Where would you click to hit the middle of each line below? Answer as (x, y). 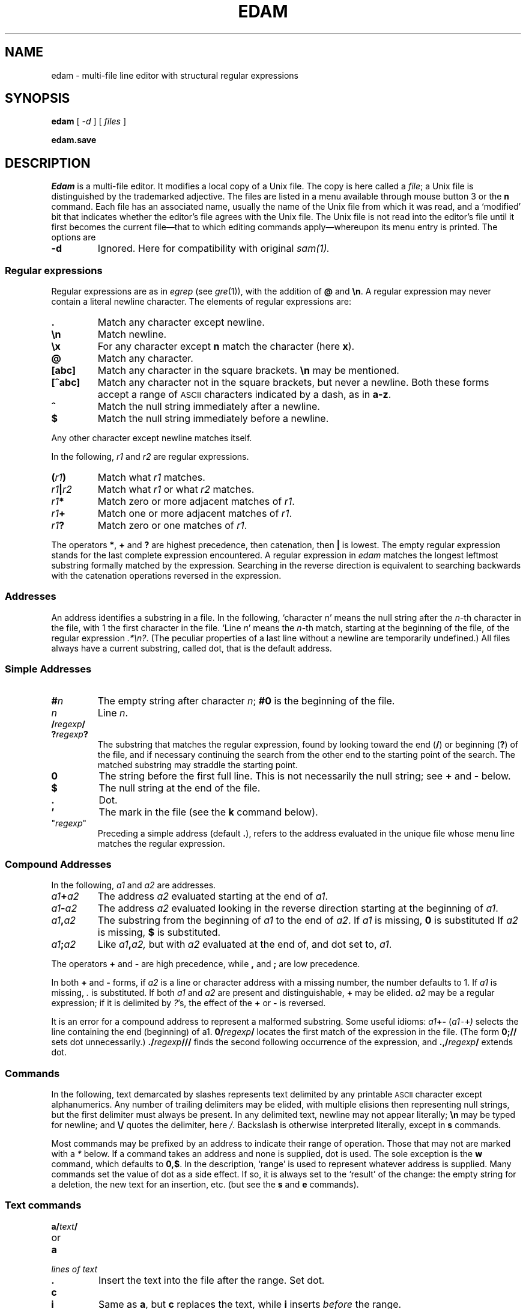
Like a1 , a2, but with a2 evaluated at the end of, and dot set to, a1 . (245, 944)
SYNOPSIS (38, 99)
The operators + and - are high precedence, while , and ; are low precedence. (206, 964)
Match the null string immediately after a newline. (209, 407)
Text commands (43, 1205)
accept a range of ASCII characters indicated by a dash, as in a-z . (244, 395)
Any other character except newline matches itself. (152, 438)
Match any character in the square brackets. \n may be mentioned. (248, 371)
